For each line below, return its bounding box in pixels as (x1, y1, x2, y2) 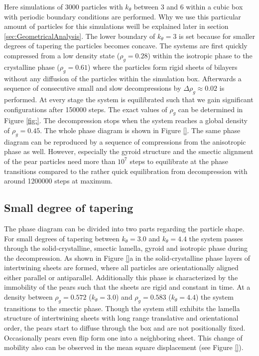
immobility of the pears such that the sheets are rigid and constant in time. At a (4, 282, 251, 292)
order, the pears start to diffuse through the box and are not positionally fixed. (4, 323, 246, 333)
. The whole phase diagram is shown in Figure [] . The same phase (40, 125, 241, 135)
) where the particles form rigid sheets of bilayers (88, 61, 238, 72)
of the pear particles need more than (4, 156, 116, 166)
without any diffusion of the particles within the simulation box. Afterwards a (4, 73, 242, 83)
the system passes (189, 233, 243, 243)
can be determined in (178, 104, 243, 114)
